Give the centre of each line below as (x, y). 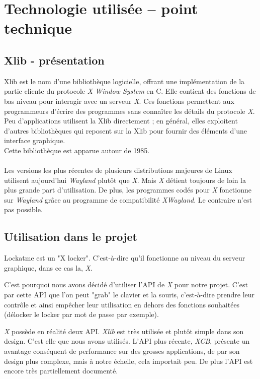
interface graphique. (35, 140)
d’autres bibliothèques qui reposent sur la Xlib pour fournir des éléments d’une (125, 130)
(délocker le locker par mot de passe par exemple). (81, 314)
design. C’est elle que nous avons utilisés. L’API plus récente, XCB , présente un (127, 341)
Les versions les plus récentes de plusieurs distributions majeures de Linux (118, 170)
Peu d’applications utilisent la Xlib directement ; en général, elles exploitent (121, 121)
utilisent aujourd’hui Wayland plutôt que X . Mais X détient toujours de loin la (125, 180)
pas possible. (23, 209)
